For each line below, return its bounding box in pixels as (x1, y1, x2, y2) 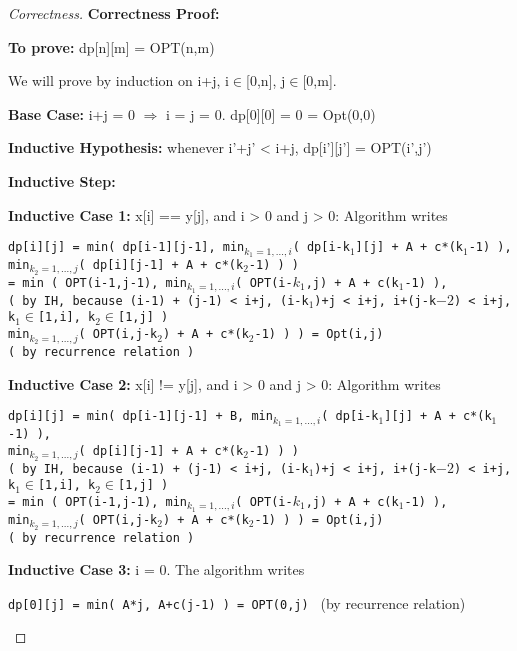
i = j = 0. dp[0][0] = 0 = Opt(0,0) (166, 103, 376, 124)
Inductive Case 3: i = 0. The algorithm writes (8, 559, 305, 580)
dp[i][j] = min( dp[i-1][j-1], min (8, 240, 245, 255)
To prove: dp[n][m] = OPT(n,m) (8, 36, 215, 57)
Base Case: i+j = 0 (8, 103, 135, 124)
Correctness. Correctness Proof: (8, 3, 220, 23)
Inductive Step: (8, 170, 116, 191)
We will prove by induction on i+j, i (8, 70, 229, 91)
